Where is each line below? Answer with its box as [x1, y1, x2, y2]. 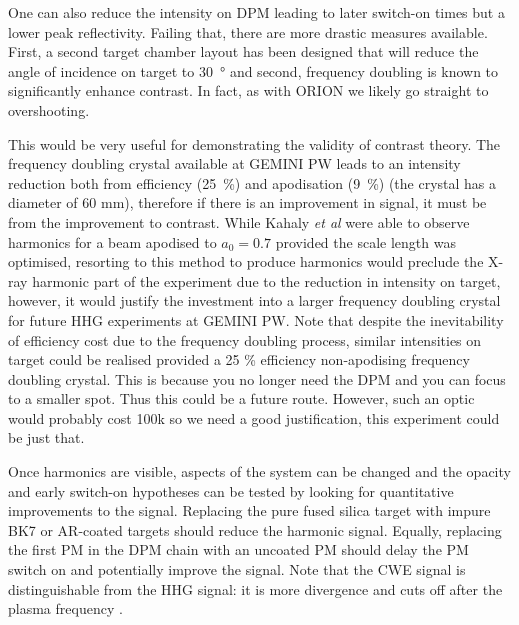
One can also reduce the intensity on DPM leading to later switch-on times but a [8, 2, 505, 22]
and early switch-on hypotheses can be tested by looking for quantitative [8, 480, 454, 501]
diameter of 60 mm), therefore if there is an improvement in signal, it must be [8, 192, 487, 213]
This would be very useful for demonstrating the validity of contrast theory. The [8, 133, 501, 154]
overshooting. [8, 99, 90, 120]
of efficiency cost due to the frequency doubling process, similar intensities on [8, 329, 482, 350]
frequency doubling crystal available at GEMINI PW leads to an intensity [8, 153, 461, 174]
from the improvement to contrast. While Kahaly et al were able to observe [8, 211, 470, 232]
